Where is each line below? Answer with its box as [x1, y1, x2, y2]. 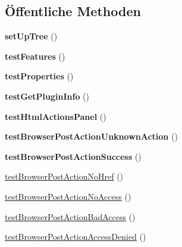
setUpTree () [5, 30, 58, 42]
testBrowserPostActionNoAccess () [5, 190, 131, 202]
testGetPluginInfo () [5, 89, 89, 102]
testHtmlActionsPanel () [5, 110, 106, 122]
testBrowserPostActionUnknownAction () [5, 130, 178, 143]
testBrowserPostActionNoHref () [5, 170, 124, 183]
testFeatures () [5, 50, 65, 62]
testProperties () [5, 70, 74, 82]
